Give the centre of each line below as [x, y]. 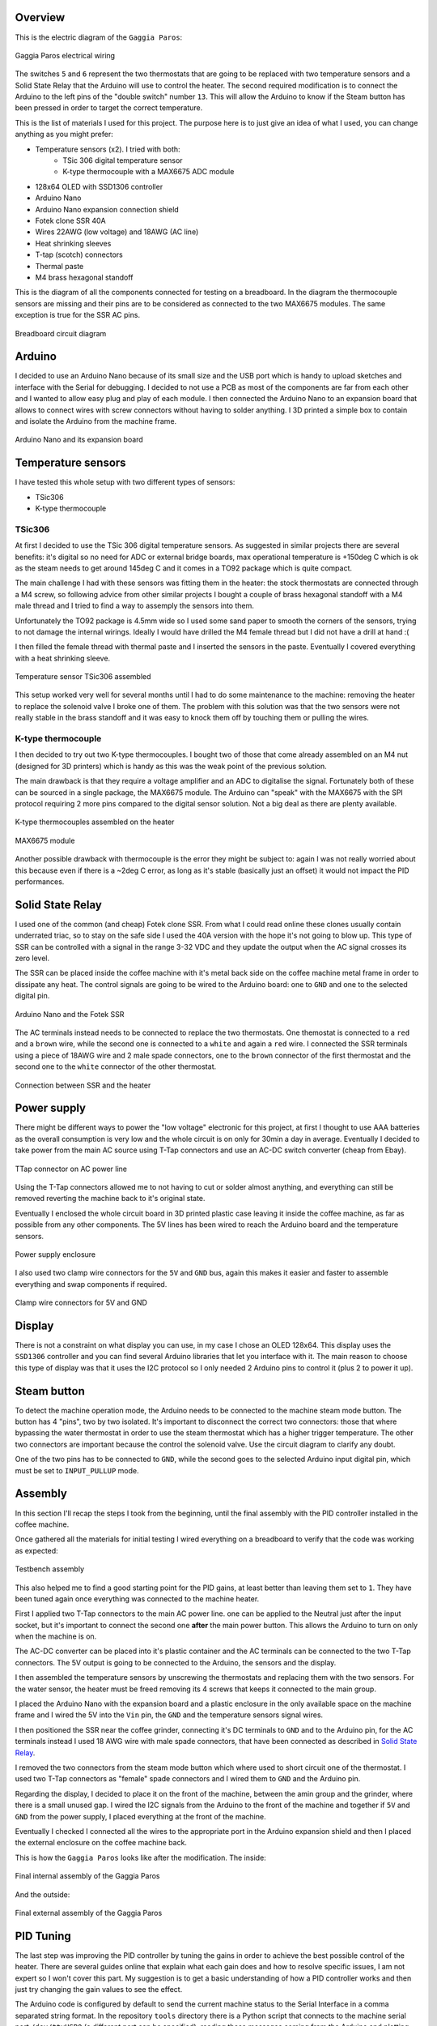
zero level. [32, 958]
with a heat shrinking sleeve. [63, 658]
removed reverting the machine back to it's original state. [110, 1199]
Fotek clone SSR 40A [70, 220]
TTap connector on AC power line [71, 1169]
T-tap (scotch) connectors [79, 254]
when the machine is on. [56, 1636]
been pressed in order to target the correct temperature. [109, 108]
